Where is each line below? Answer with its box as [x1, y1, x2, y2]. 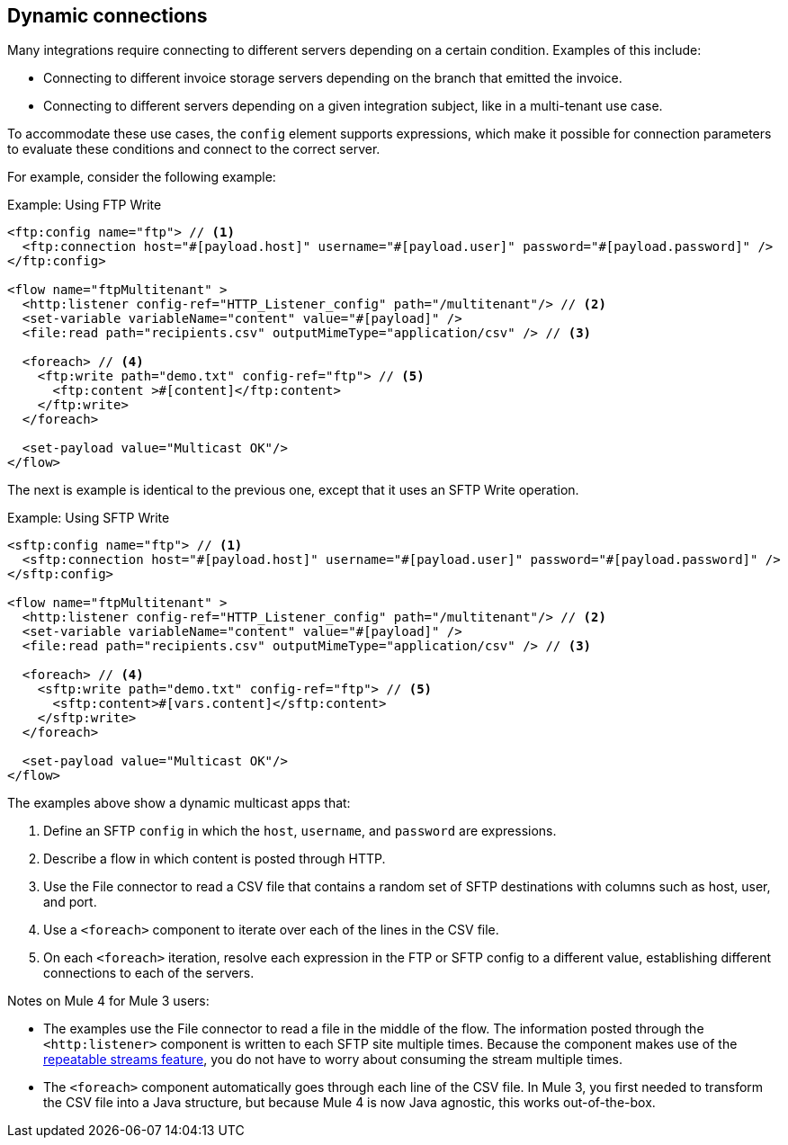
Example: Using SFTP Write [7, 510, 170, 526]
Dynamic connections [7, 4, 208, 27]
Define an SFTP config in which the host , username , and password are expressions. [43, 823, 557, 839]
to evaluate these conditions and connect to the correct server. [7, 141, 381, 157]
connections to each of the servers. [43, 965, 255, 981]
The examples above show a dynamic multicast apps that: [7, 795, 351, 811]
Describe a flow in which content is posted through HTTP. [43, 851, 386, 867]
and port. [43, 894, 97, 910]
